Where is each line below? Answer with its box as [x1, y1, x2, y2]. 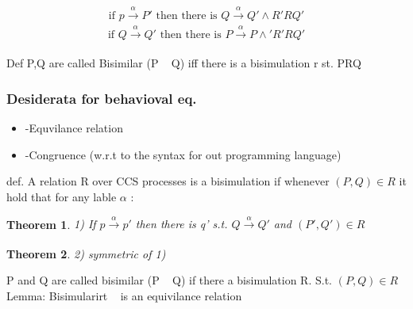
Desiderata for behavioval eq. [6, 88, 197, 108]
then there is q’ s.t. [135, 216, 228, 232]
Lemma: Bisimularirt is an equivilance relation [6, 287, 242, 303]
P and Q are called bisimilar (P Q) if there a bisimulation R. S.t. [6, 272, 332, 288]
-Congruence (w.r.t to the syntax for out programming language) [25, 146, 342, 162]
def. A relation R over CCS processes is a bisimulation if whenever [6, 173, 330, 189]
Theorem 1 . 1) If [6, 216, 96, 232]
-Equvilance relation [25, 120, 123, 136]
